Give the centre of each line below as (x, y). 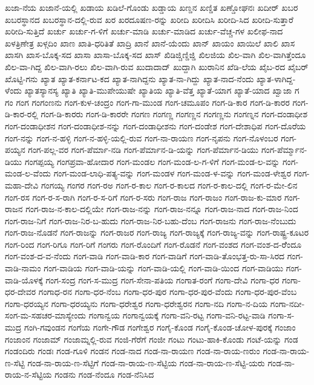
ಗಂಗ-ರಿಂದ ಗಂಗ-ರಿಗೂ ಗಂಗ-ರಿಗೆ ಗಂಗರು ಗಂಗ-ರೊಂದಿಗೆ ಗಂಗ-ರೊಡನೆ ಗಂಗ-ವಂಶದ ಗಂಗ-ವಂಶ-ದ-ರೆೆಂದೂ (153, 244)
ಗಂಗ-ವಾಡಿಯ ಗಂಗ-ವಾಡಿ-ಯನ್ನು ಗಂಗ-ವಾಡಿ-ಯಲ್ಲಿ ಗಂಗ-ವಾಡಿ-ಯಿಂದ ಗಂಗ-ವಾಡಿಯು (164, 268)
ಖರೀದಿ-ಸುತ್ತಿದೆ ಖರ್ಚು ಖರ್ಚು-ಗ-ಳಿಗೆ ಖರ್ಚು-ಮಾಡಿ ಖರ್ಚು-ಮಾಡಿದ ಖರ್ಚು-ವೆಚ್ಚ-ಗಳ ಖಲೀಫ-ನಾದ (144, 31)
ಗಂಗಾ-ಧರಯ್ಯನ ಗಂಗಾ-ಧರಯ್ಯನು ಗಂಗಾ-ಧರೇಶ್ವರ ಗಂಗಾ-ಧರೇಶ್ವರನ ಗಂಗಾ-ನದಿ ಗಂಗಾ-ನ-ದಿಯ (136, 303)
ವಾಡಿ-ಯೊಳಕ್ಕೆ (24, 280)
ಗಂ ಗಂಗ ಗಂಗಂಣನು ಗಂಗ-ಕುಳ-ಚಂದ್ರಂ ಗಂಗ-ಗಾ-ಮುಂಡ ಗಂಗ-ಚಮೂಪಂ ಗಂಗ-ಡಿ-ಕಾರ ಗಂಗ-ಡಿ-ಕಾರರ (147, 102)
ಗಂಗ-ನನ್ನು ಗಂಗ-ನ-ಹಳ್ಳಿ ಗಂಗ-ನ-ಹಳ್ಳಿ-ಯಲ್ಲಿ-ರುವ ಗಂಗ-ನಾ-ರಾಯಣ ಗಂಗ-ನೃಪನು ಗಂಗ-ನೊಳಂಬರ (142, 137)
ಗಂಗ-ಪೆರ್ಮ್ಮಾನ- (284, 150)
